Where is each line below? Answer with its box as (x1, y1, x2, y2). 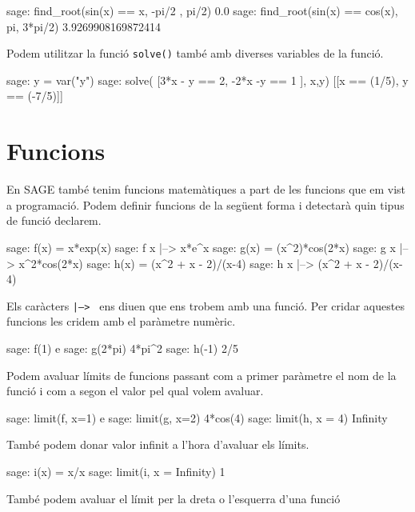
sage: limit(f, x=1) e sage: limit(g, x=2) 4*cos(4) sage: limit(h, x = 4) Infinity (6, 409, 388, 426)
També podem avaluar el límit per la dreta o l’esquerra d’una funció (6, 490, 341, 506)
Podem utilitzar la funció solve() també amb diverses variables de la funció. (6, 45, 384, 62)
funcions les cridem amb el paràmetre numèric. (6, 313, 236, 330)
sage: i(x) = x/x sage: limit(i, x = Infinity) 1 (6, 462, 225, 479)
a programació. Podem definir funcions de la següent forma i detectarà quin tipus (6, 196, 405, 213)
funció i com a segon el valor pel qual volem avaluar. (6, 382, 264, 399)
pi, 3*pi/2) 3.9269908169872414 (6, 18, 161, 34)
